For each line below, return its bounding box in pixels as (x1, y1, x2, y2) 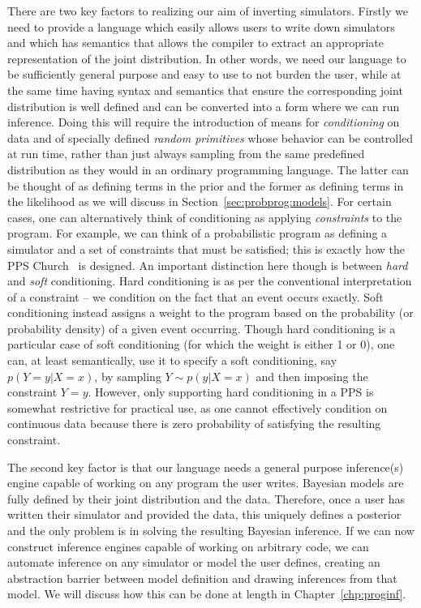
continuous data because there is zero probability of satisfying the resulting (7, 415, 381, 432)
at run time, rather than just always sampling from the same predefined (7, 145, 365, 162)
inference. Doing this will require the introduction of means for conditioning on (7, 113, 400, 131)
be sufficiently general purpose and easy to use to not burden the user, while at (7, 66, 402, 83)
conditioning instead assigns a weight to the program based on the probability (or (7, 304, 414, 321)
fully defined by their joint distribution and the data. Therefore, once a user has (7, 490, 406, 507)
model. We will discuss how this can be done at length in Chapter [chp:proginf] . (7, 585, 406, 602)
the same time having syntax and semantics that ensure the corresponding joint (7, 81, 403, 98)
